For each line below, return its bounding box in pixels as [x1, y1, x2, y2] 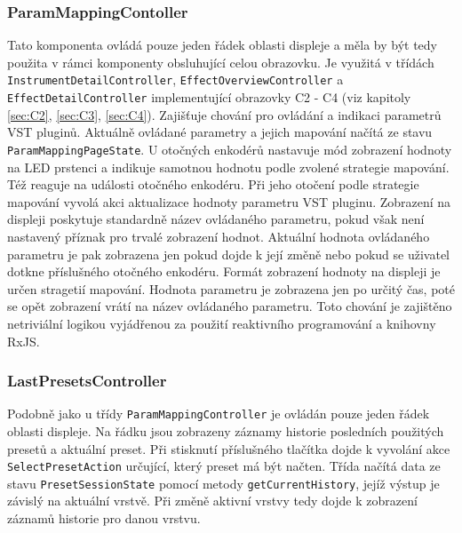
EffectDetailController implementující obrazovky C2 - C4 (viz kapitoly [7, 88, 411, 107]
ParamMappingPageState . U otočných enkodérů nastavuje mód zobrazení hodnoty [7, 139, 452, 158]
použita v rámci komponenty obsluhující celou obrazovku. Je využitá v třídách [7, 52, 434, 71]
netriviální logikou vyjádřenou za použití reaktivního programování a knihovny [7, 314, 436, 332]
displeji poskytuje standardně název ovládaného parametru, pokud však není [7, 210, 425, 228]
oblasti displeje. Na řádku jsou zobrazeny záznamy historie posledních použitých [7, 421, 444, 440]
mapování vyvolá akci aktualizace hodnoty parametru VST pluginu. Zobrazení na [7, 192, 451, 211]
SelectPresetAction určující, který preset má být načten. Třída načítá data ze [7, 457, 441, 475]
